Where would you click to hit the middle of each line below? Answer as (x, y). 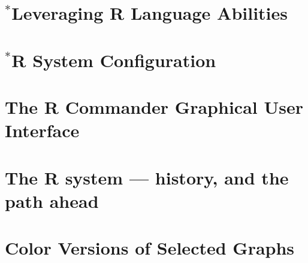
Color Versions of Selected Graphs (150, 248)
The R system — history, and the (147, 177)
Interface (42, 130)
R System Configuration (114, 60)
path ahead (52, 200)
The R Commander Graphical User (154, 106)
